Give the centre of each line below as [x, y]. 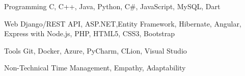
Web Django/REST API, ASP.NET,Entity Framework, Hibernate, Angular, [123, 23]
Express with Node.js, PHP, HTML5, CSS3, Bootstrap [90, 33]
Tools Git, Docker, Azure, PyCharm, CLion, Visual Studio [96, 50]
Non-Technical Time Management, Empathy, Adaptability [95, 68]
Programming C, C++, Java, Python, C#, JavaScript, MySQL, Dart [112, 6]
